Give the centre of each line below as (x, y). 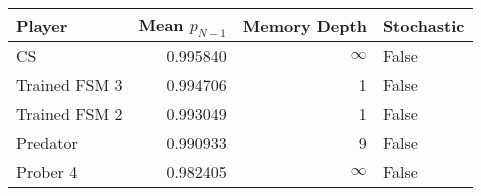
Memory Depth (304, 25)
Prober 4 (47, 172)
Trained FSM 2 (69, 114)
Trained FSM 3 (69, 85)
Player (42, 25)
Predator (47, 143)
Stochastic (423, 25)
